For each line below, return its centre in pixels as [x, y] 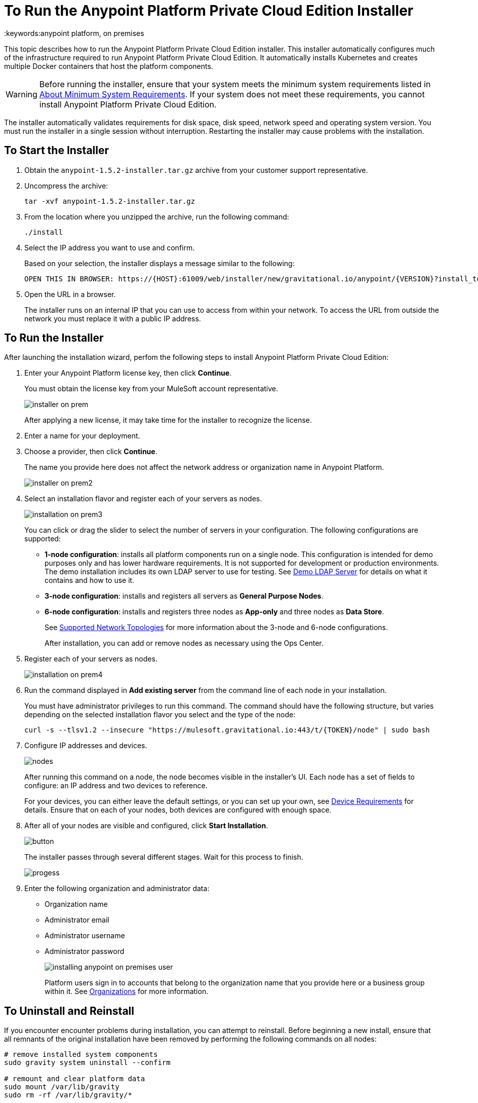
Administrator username [85, 936]
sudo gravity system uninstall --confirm [87, 1063]
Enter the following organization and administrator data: [117, 889]
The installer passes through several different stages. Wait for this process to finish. [164, 857]
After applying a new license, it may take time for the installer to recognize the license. [168, 420]
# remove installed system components [81, 1055]
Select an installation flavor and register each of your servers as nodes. [143, 499]
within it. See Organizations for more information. [127, 991]
